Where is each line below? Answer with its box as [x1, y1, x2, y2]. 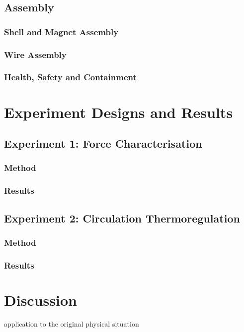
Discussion [4, 289, 77, 310]
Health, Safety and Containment [4, 71, 137, 83]
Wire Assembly [4, 48, 67, 60]
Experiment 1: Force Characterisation [4, 136, 202, 151]
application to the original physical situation [4, 318, 139, 329]
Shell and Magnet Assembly [4, 25, 119, 38]
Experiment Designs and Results [4, 102, 233, 122]
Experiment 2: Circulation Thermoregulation [4, 210, 240, 225]
